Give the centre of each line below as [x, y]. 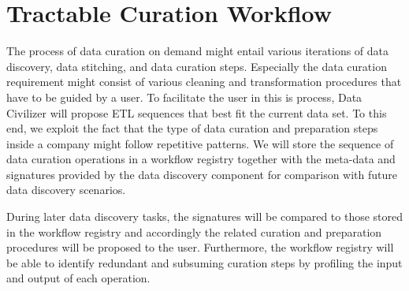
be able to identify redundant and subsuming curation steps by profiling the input [204, 262]
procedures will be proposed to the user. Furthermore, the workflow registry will [200, 247]
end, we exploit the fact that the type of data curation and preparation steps [192, 128]
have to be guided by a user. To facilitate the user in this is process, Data [184, 97]
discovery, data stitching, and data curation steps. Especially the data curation [197, 66]
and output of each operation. [78, 278]
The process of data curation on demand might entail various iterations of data [198, 51]
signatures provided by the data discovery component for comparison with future [202, 174]
